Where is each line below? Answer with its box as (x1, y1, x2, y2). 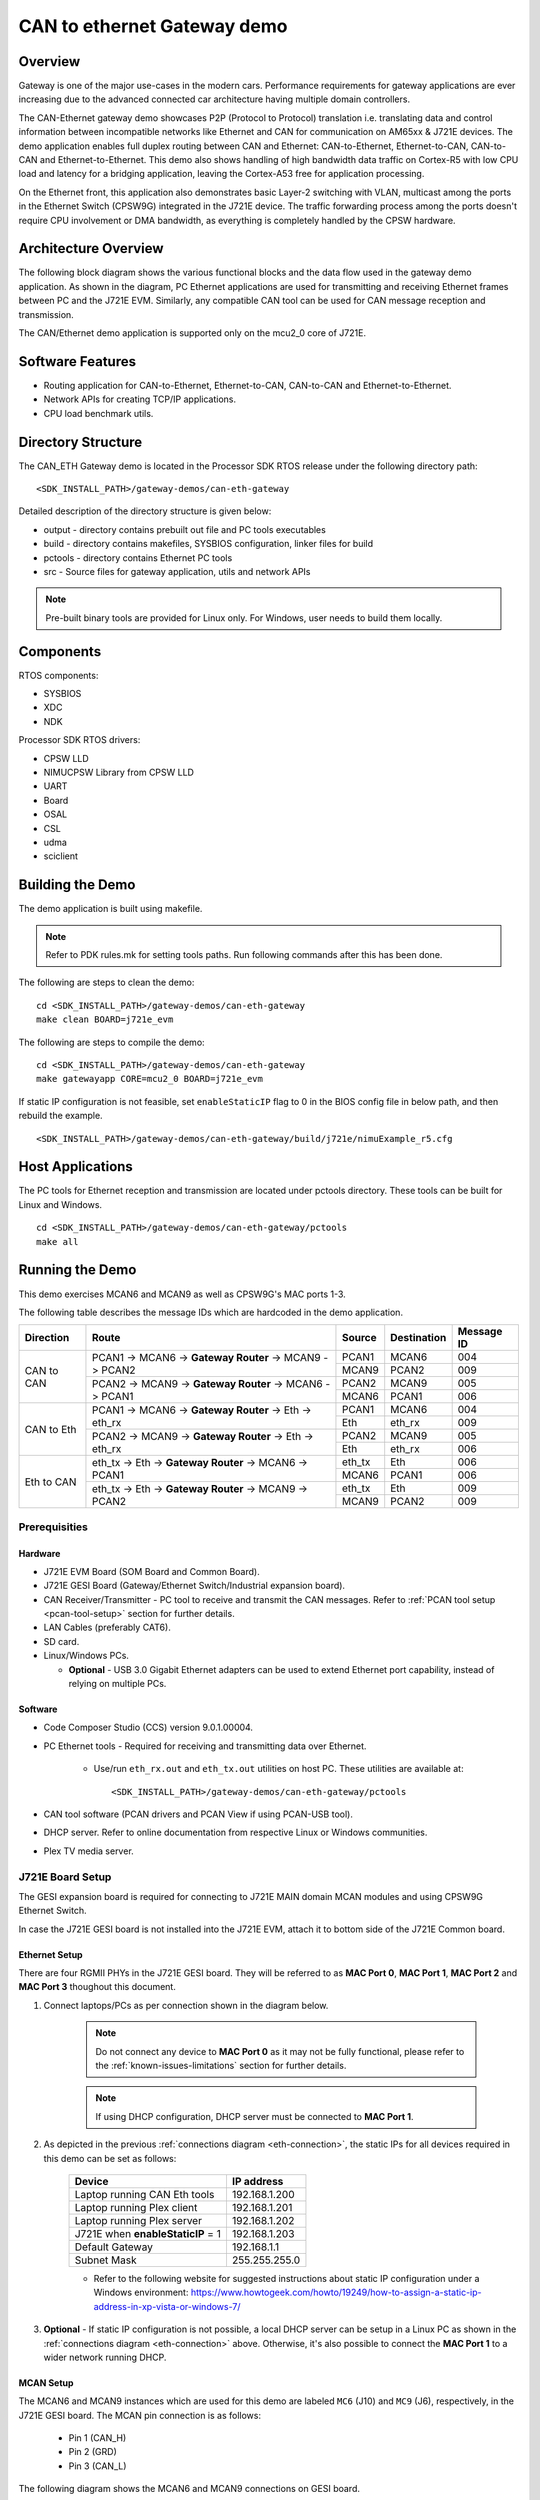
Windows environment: (93, 2286, 189, 2299)
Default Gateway (74, 2240, 154, 2254)
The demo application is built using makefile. (18, 903, 203, 915)
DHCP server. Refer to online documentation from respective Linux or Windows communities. (43, 1826, 428, 1839)
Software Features (18, 353, 137, 370)
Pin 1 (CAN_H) (68, 2432, 127, 2444)
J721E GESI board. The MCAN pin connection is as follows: (18, 2409, 262, 2421)
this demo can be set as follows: (43, 2152, 177, 2164)
